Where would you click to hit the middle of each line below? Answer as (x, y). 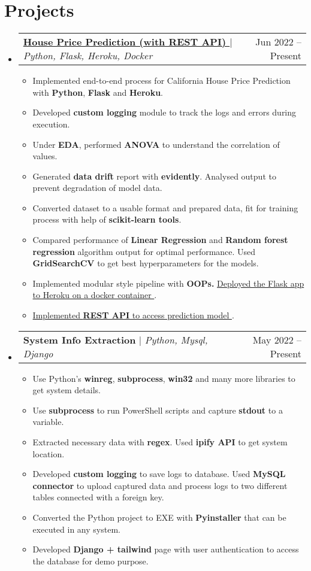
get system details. (67, 390)
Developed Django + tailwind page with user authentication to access (166, 549)
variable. (48, 422)
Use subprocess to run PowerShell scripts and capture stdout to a (158, 410)
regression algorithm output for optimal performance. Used (144, 251)
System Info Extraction (79, 339)
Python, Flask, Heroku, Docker (88, 56)
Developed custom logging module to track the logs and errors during (164, 112)
